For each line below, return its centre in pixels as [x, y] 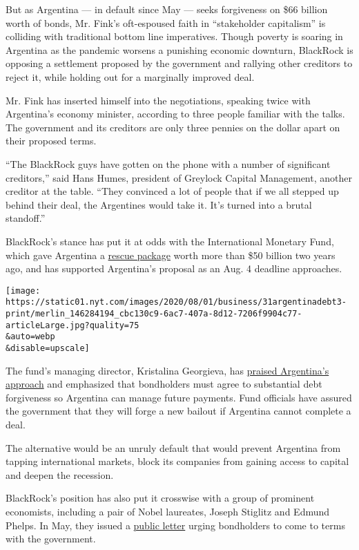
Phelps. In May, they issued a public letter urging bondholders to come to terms [175, 525]
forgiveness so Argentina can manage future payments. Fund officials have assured [179, 397]
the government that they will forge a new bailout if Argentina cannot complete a [178, 411]
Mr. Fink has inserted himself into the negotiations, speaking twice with [158, 100]
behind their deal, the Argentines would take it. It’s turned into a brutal [159, 204]
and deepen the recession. [60, 474]
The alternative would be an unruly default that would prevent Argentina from [173, 447]
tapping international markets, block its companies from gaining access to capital [177, 461]
